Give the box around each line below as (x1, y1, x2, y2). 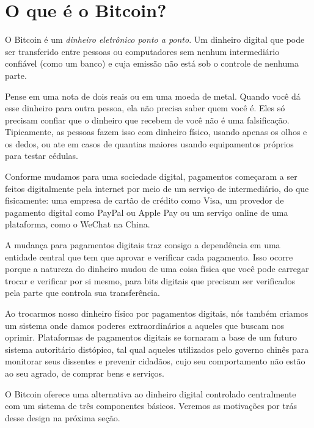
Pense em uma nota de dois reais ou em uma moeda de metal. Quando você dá (5, 89, 301, 102)
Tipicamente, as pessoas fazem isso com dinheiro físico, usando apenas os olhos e (5, 125, 307, 138)
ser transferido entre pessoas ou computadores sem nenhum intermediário (5, 45, 280, 57)
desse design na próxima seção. (5, 411, 120, 424)
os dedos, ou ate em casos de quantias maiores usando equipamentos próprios (5, 137, 294, 150)
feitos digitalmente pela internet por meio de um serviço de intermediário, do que (5, 182, 309, 194)
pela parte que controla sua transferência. (5, 286, 160, 299)
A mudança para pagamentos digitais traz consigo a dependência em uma (5, 238, 280, 251)
